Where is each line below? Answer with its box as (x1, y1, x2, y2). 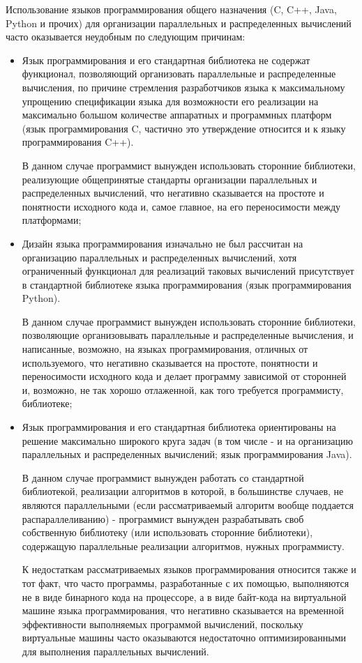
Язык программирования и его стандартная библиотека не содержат (22, 52, 310, 67)
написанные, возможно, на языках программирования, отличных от (22, 342, 308, 356)
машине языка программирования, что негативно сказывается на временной (22, 603, 344, 618)
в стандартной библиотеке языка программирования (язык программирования (22, 277, 352, 291)
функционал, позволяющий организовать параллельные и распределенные (22, 66, 336, 81)
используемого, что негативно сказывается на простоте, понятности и (22, 355, 318, 369)
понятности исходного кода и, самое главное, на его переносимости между (22, 199, 341, 213)
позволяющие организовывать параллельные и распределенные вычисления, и (22, 328, 354, 342)
